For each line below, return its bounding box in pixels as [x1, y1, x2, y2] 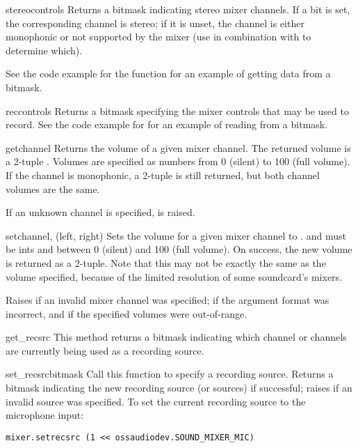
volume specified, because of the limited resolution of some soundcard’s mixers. [6, 269, 343, 284]
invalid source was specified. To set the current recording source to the [6, 394, 306, 408]
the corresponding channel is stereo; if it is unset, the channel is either [6, 15, 304, 30]
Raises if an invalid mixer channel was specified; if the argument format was [6, 293, 329, 307]
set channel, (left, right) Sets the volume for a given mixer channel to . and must [6, 228, 346, 242]
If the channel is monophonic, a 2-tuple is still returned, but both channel [6, 167, 320, 182]
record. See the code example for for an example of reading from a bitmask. [6, 117, 328, 132]
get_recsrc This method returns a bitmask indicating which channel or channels [6, 330, 347, 344]
